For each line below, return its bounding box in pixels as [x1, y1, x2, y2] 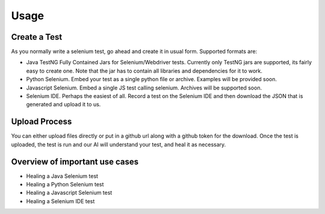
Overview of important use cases [11, 156, 139, 167]
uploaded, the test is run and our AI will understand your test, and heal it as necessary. [11, 141, 226, 148]
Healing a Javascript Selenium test [26, 189, 113, 197]
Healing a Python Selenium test [26, 181, 104, 188]
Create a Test [11, 32, 63, 42]
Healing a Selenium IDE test [26, 197, 95, 204]
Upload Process [11, 117, 72, 127]
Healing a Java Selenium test [26, 172, 99, 180]
